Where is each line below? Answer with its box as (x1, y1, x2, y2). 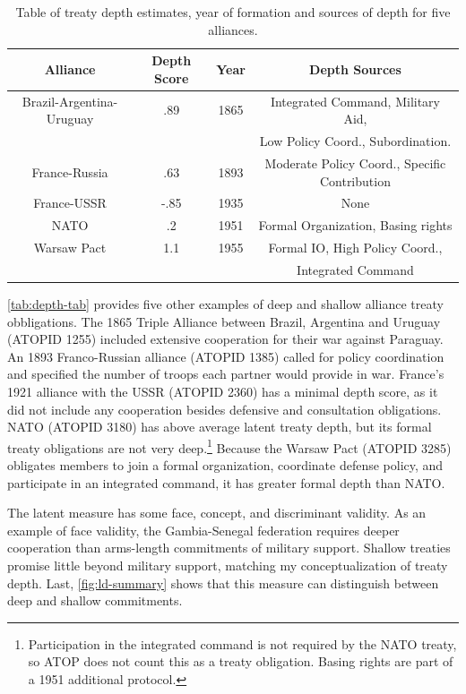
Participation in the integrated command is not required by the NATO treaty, (28, 634, 457, 653)
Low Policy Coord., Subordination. (259, 132, 452, 150)
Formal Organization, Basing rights (258, 216, 453, 235)
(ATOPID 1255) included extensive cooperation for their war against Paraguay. (7, 330, 444, 348)
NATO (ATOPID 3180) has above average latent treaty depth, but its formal (7, 417, 432, 436)
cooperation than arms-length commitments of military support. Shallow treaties (7, 538, 451, 557)
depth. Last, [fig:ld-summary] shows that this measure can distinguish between (7, 573, 439, 592)
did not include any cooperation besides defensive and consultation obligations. (7, 399, 442, 418)
